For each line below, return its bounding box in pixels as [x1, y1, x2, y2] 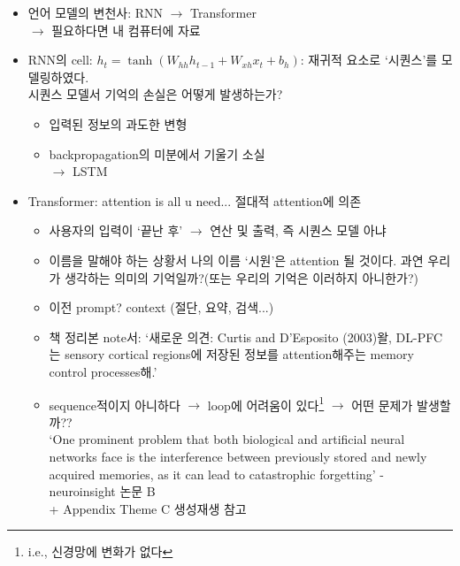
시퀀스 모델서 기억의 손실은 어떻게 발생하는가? [27, 85, 283, 103]
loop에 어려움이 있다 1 [207, 393, 325, 414]
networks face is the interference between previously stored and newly [49, 447, 427, 465]
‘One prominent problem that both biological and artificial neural [49, 430, 405, 448]
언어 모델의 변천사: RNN [27, 4, 164, 21]
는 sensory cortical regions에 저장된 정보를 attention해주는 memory [49, 345, 414, 363]
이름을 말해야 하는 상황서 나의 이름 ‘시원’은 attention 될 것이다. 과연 [49, 250, 424, 269]
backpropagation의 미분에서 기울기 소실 [49, 144, 265, 163]
